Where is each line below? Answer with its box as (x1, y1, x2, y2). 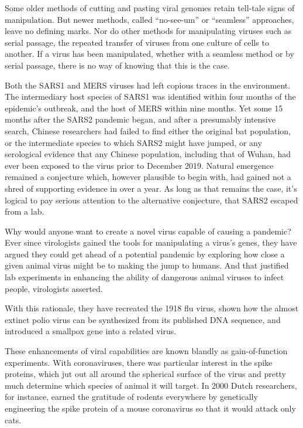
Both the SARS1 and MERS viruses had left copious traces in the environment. (5, 79, 291, 91)
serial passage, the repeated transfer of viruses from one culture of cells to (5, 36, 269, 48)
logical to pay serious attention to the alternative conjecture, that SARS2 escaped (5, 193, 298, 206)
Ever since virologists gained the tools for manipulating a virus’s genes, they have (5, 236, 297, 249)
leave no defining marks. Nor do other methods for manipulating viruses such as (5, 25, 292, 37)
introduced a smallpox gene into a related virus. (5, 325, 177, 337)
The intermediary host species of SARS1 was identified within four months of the (5, 90, 296, 103)
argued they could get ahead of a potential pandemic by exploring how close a (5, 247, 285, 260)
